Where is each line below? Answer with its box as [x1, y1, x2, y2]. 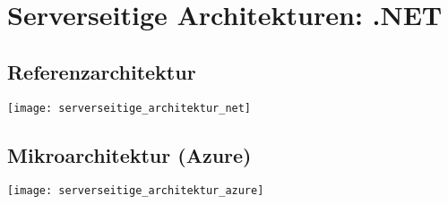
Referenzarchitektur [7, 57, 196, 85]
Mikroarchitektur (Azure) [7, 140, 252, 168]
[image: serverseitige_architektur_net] [7, 101, 252, 115]
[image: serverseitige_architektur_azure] [7, 184, 264, 198]
